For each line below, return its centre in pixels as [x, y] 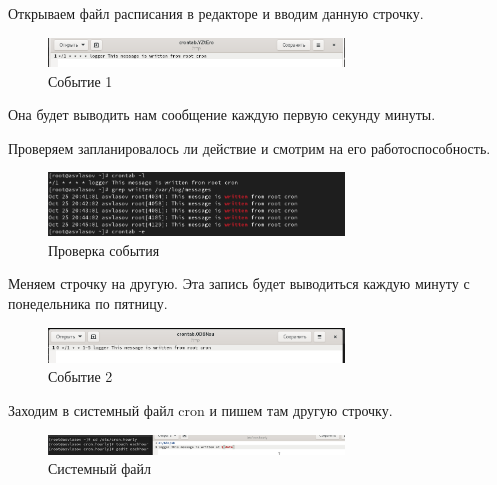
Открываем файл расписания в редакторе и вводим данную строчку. [216, 13]
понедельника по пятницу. [88, 302]
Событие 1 [80, 80]
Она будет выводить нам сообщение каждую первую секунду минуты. [222, 114]
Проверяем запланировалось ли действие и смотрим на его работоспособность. [249, 147]
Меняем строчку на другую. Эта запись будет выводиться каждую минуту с [239, 283]
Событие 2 [80, 376]
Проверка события [104, 249]
